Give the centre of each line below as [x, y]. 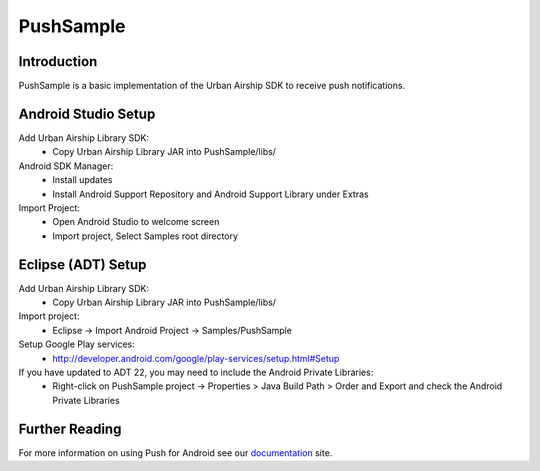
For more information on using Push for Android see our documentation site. [175, 452]
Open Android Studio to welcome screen [136, 222]
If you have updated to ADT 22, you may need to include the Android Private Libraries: [196, 372]
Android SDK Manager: [66, 166]
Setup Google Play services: [76, 344]
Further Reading [70, 428]
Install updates [82, 180]
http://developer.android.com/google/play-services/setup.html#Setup [196, 358]
